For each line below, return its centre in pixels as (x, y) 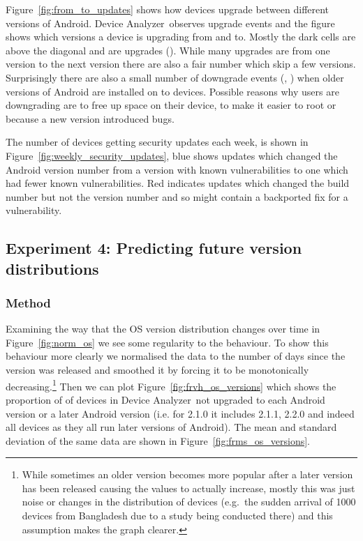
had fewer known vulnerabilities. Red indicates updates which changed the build (178, 183)
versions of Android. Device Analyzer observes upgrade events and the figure (170, 23)
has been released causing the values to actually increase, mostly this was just (188, 488)
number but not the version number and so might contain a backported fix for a (177, 196)
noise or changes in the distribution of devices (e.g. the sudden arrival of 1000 (189, 502)
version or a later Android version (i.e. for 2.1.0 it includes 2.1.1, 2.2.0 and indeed (180, 413)
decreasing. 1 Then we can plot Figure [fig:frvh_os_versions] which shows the (171, 385)
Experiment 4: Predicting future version (154, 248)
